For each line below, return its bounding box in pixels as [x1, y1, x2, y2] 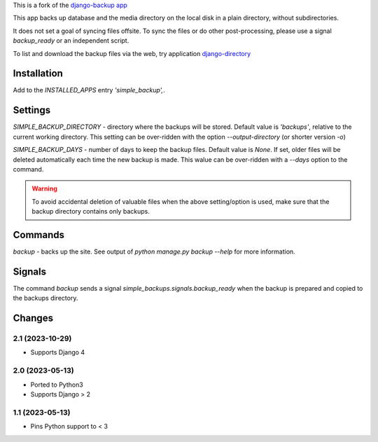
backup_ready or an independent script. [13, 36, 129, 45]
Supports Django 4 [30, 348, 85, 357]
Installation [13, 67, 63, 80]
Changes [13, 312, 54, 324]
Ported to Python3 [30, 380, 83, 389]
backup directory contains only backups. [31, 207, 150, 216]
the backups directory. [13, 294, 78, 303]
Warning [31, 184, 57, 193]
